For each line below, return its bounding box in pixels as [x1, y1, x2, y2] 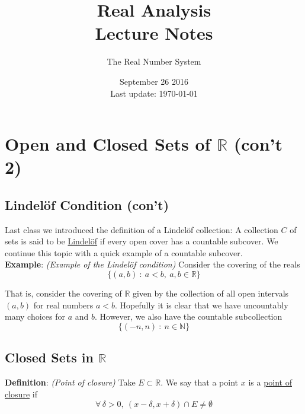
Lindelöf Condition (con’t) [5, 195, 169, 214]
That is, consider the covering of [5, 287, 122, 300]
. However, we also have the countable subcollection [94, 310, 282, 323]
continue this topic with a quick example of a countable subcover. [5, 246, 243, 259]
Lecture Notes [95, 21, 213, 45]
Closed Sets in [5, 348, 94, 367]
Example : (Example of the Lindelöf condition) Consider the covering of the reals [5, 258, 300, 270]
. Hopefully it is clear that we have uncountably [115, 298, 288, 311]
